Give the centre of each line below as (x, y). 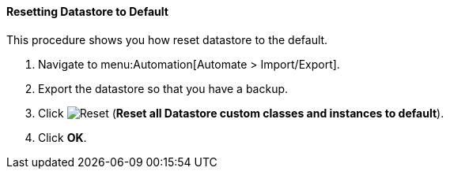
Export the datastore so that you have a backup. (163, 88)
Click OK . (62, 137)
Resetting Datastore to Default (87, 11)
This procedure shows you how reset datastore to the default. (167, 39)
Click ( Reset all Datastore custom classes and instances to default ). (241, 113)
